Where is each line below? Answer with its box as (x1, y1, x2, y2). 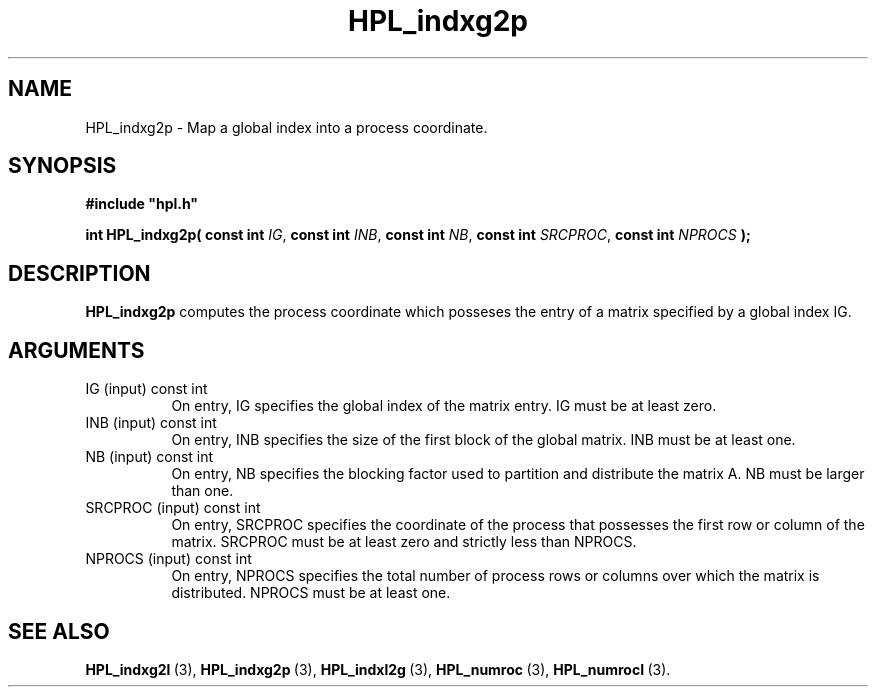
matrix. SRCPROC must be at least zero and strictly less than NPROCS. (171, 533, 637, 551)
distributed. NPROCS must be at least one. (171, 584, 451, 602)
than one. (171, 482, 234, 500)
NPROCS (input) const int (85, 550, 252, 568)
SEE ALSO (8, 618, 110, 644)
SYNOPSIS (8, 153, 117, 179)
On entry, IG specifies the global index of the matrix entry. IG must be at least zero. (171, 397, 717, 415)
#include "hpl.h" (85, 195, 199, 213)
